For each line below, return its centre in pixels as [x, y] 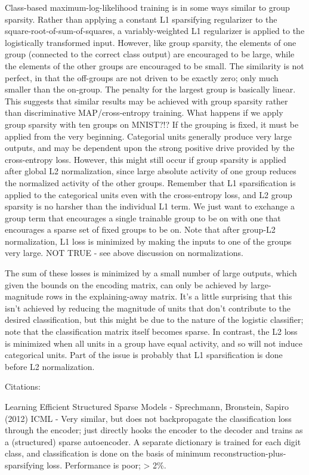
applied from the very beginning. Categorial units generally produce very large [149, 136]
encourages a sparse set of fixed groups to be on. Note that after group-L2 [140, 229]
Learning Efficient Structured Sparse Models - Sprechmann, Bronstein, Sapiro [147, 406]
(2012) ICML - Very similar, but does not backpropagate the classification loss [148, 418]
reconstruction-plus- [250, 453]
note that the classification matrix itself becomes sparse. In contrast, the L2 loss [151, 331]
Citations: [23, 386]
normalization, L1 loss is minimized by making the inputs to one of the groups [148, 241]
